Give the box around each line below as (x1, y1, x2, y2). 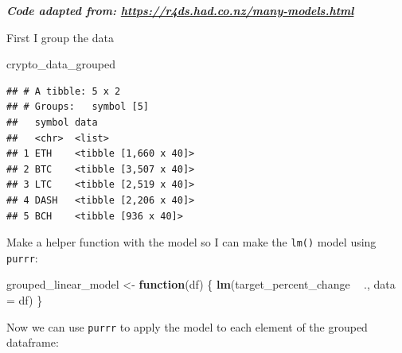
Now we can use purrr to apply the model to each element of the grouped (6, 318, 368, 335)
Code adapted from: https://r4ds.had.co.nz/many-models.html (6, 2, 354, 18)
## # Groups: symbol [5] (6, 101, 149, 113)
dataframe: (6, 334, 59, 351)
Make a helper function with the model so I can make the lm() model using (6, 234, 377, 250)
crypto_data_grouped (6, 56, 116, 72)
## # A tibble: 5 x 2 (6, 85, 121, 97)
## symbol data (6, 116, 98, 128)
